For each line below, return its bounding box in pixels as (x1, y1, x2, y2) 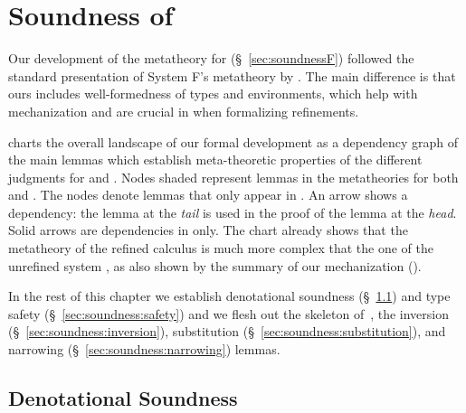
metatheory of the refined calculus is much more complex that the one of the (8, 239, 434, 258)
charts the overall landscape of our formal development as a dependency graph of (8, 132, 459, 151)
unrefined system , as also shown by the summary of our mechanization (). (8, 256, 422, 275)
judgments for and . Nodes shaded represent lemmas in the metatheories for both (8, 167, 459, 186)
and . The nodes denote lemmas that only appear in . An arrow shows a (8, 185, 408, 204)
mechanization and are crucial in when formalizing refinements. (8, 101, 359, 120)
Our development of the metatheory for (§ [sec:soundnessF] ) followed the (8, 49, 414, 68)
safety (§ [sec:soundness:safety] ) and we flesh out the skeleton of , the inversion (8, 304, 450, 323)
